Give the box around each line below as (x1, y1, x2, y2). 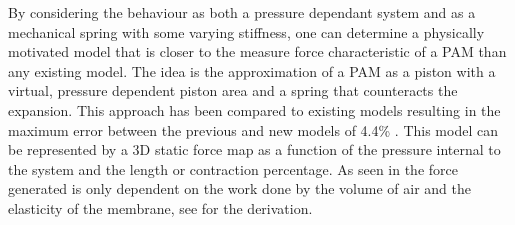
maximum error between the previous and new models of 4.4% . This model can (8, 119, 498, 140)
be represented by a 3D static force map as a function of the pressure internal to (8, 139, 501, 160)
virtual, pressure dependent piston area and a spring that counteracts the (8, 80, 458, 101)
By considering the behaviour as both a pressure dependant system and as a (8, 2, 476, 22)
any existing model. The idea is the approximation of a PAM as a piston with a (8, 60, 496, 81)
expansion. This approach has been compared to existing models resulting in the (8, 99, 501, 120)
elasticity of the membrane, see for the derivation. (8, 197, 313, 218)
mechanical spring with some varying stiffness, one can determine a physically (8, 21, 485, 42)
